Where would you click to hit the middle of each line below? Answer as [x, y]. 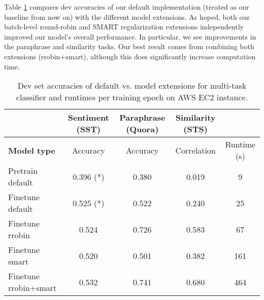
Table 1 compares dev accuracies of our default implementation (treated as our [127, 7]
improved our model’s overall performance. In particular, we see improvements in [130, 36]
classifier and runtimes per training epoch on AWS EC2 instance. [132, 97]
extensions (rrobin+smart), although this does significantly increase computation [130, 56]
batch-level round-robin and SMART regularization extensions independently [124, 27]
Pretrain [23, 171]
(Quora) [142, 129]
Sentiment [88, 118]
